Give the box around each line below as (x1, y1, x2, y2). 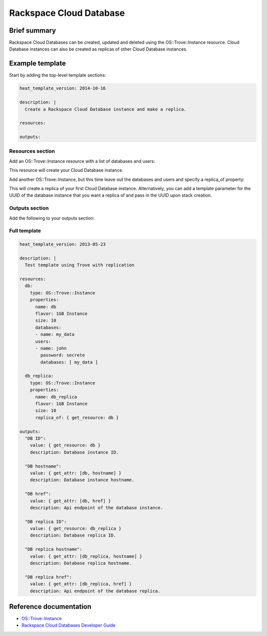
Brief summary (9, 26, 56, 35)
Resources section (9, 148, 55, 155)
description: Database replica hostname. (30, 560, 132, 566)
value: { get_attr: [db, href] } (30, 498, 111, 504)
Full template (9, 227, 42, 234)
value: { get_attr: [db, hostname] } (30, 470, 122, 476)
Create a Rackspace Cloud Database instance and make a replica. (25, 106, 187, 112)
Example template (9, 59, 66, 68)
